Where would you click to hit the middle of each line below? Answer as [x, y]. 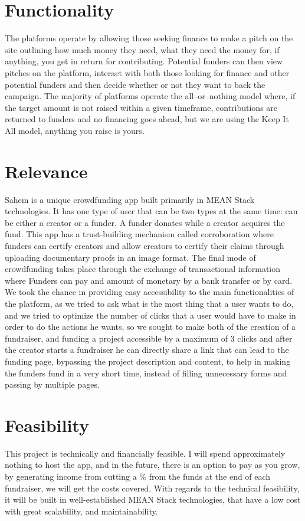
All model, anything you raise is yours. [75, 130]
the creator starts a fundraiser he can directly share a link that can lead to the [147, 350]
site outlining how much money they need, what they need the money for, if [142, 49]
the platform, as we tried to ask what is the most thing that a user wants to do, [149, 303]
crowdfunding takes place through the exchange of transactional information [143, 269]
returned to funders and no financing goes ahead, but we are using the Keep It [147, 119]
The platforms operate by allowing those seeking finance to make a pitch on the [149, 38]
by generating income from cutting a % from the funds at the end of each [138, 476]
